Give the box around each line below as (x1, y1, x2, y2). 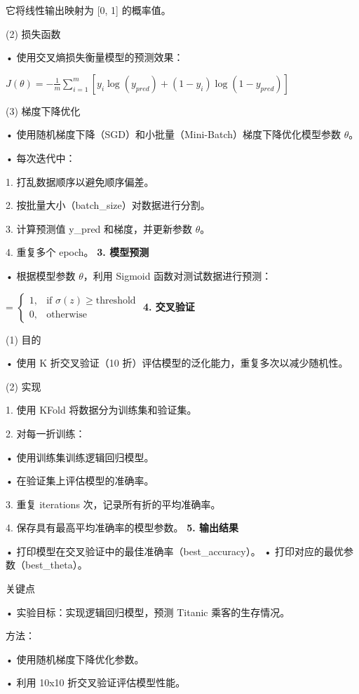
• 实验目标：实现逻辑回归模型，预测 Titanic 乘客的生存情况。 (6, 604, 290, 619)
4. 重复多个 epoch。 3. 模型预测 (6, 245, 149, 259)
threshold (95, 296, 136, 306)
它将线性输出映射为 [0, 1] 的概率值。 (6, 3, 171, 17)
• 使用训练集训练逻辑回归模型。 (6, 449, 154, 464)
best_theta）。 (25, 557, 88, 572)
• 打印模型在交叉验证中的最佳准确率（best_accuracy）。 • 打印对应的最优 (6, 543, 344, 558)
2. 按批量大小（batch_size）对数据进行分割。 (6, 198, 210, 212)
